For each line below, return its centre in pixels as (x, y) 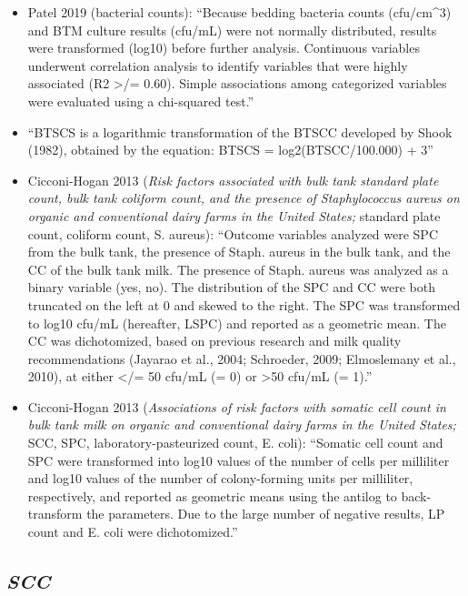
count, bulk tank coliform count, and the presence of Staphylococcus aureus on (244, 198)
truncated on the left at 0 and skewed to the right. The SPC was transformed (244, 304)
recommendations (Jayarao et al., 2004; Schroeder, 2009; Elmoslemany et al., (242, 358)
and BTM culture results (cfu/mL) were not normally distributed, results (232, 30)
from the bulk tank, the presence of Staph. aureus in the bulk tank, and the (239, 252)
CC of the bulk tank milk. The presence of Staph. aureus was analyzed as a (238, 269)
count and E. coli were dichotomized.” (133, 532)
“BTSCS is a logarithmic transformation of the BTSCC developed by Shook (240, 131)
